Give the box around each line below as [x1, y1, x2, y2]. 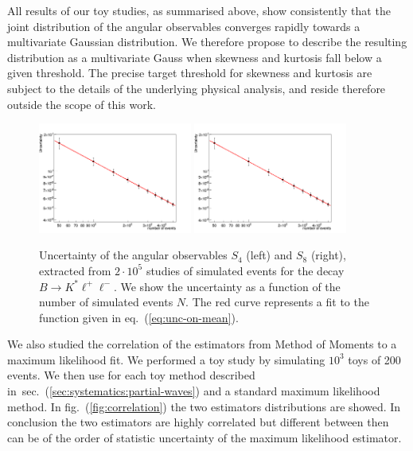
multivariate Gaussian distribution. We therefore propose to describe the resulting [7, 33, 407, 50]
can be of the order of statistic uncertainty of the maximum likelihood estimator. [7, 429, 402, 445]
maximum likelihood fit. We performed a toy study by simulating [7, 351, 325, 367]
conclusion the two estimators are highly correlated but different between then [7, 414, 389, 430]
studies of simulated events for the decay [146, 262, 345, 278]
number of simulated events [39, 294, 173, 310]
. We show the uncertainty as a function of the [113, 278, 341, 294]
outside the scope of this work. [7, 95, 156, 112]
